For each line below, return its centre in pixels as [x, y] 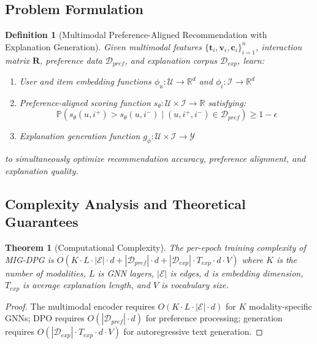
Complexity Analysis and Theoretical [125, 203]
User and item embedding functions [85, 81]
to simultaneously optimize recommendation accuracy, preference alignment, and [155, 159]
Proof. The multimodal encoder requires [80, 306]
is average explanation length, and [86, 285]
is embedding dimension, [258, 273]
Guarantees [42, 222]
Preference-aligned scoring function [85, 102]
